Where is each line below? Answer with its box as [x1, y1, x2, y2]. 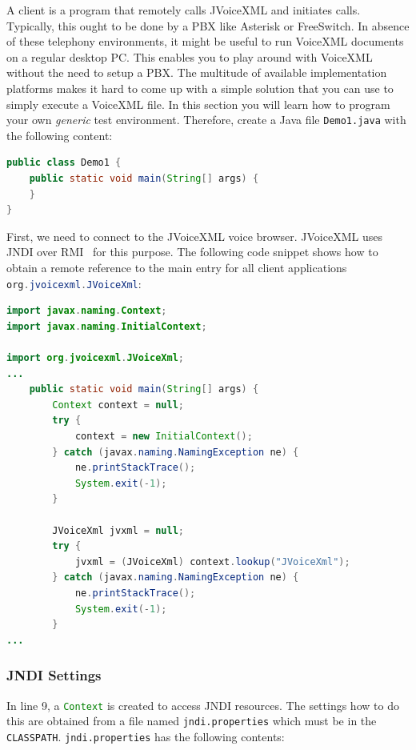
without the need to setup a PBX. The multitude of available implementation [6, 64, 387, 81]
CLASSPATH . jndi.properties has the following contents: [6, 728, 285, 744]
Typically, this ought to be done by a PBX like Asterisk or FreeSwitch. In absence [6, 17, 410, 34]
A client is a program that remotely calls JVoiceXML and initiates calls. [6, 2, 361, 18]
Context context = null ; [52, 399, 184, 411]
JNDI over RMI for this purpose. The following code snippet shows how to [6, 243, 378, 260]
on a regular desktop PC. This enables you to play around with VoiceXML [6, 48, 373, 65]
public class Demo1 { [6, 157, 122, 169]
